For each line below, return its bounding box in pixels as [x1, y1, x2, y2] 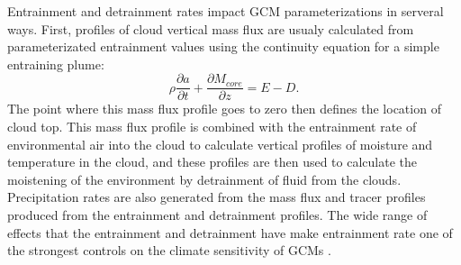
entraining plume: [7, 54, 104, 73]
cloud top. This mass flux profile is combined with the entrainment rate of [7, 117, 417, 136]
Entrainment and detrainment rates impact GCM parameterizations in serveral [7, 2, 444, 20]
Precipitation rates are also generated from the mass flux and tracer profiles [7, 187, 426, 206]
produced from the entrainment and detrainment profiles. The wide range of [7, 206, 428, 224]
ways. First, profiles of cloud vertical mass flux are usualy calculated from [7, 19, 414, 38]
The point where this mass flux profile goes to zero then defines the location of [7, 99, 441, 118]
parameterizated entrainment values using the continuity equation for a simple [7, 37, 439, 56]
